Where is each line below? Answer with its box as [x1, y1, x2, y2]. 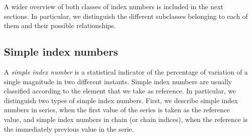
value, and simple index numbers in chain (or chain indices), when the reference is [4, 114, 248, 124]
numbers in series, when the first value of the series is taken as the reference [4, 105, 230, 115]
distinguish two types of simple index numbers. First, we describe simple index [4, 95, 238, 105]
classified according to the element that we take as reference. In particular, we [4, 86, 236, 96]
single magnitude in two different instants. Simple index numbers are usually [4, 76, 232, 86]
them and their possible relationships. [4, 20, 116, 30]
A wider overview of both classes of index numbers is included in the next [4, 1, 223, 11]
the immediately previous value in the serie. [4, 123, 134, 134]
